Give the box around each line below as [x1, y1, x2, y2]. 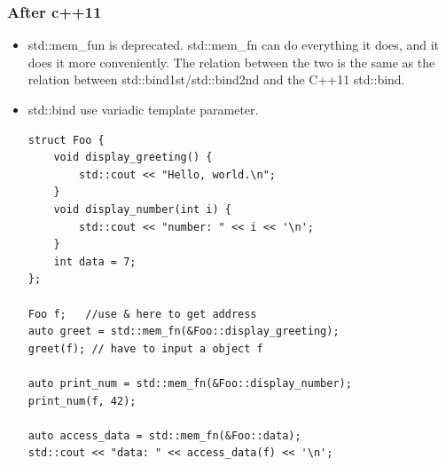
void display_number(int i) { [53, 202, 231, 216]
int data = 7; [53, 255, 137, 268]
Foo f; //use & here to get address [27, 307, 257, 320]
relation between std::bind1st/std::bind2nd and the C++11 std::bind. [27, 70, 405, 89]
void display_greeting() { [53, 151, 213, 164]
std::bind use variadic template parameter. [27, 100, 259, 118]
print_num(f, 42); [27, 394, 137, 407]
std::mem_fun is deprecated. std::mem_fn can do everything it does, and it [27, 36, 439, 54]
